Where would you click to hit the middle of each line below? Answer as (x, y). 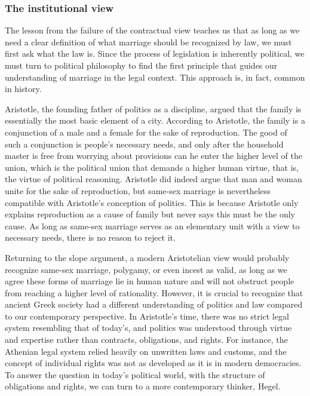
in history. (23, 89)
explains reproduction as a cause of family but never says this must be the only (150, 214)
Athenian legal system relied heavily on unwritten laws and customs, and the (146, 351)
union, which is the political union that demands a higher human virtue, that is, (152, 167)
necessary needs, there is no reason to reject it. (90, 237)
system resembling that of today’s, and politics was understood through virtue (148, 328)
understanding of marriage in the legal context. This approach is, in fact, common (155, 77)
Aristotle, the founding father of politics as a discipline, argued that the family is (153, 108)
